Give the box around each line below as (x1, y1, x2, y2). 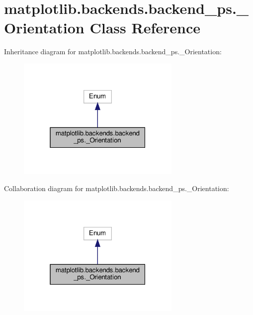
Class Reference (89, 17, 200, 38)
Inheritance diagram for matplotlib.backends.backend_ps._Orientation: (4, 46, 222, 57)
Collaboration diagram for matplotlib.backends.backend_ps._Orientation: (4, 183, 229, 194)
